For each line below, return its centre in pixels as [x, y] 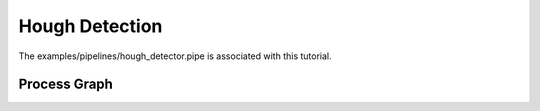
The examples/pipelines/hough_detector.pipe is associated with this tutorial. [175, 56]
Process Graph [66, 84]
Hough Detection [90, 26]
